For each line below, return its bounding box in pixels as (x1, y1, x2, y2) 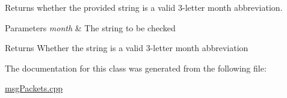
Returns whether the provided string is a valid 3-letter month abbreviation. (5, 1, 283, 13)
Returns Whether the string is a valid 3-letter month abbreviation (5, 41, 248, 54)
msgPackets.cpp (5, 82, 63, 94)
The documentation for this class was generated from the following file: (5, 61, 267, 74)
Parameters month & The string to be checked (5, 21, 176, 34)
